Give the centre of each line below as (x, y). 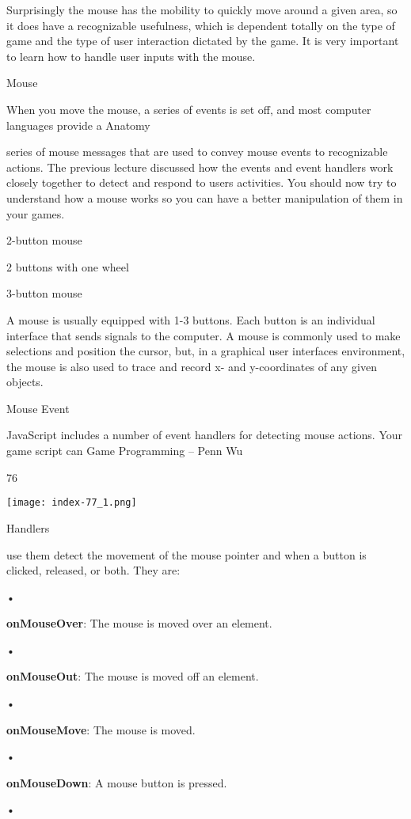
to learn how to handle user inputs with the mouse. (131, 56)
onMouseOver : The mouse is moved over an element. (139, 623)
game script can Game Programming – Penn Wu (125, 451)
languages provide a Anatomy (78, 125)
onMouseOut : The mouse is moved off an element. (133, 676)
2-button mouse (44, 240)
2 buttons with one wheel (68, 266)
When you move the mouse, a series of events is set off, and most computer (189, 109)
